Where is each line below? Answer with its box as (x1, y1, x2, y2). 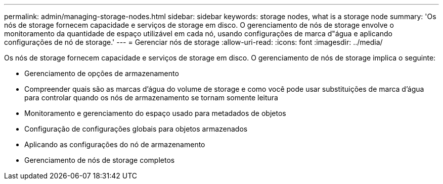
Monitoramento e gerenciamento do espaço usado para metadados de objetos (24, 109, 286, 117)
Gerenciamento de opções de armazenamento (24, 69, 179, 78)
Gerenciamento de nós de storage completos (24, 156, 175, 164)
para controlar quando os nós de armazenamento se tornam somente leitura (24, 93, 278, 102)
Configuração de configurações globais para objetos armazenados (24, 125, 248, 133)
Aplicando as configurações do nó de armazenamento (24, 140, 205, 149)
